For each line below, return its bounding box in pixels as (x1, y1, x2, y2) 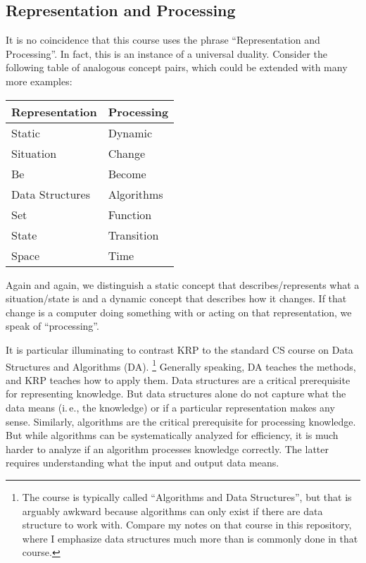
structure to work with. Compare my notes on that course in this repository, (22, 517, 352, 532)
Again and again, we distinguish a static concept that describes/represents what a (6, 277, 360, 292)
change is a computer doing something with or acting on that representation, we (6, 304, 352, 319)
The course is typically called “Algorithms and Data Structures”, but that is (22, 489, 352, 504)
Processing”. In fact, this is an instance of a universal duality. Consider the (6, 46, 328, 61)
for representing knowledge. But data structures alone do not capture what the (6, 386, 346, 401)
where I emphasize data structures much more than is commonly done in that (22, 531, 358, 545)
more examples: (6, 73, 72, 88)
